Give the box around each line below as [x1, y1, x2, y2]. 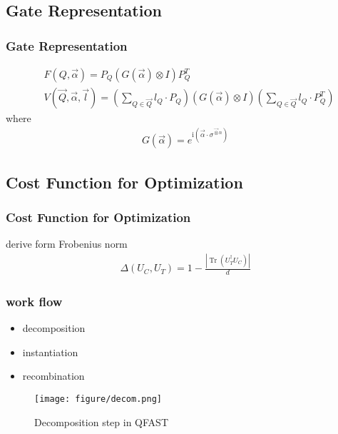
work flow [6, 292, 63, 310]
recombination [22, 368, 85, 383]
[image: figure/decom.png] [34, 393, 162, 404]
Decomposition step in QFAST [34, 414, 168, 429]
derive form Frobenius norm [6, 236, 128, 251]
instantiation [22, 344, 78, 359]
